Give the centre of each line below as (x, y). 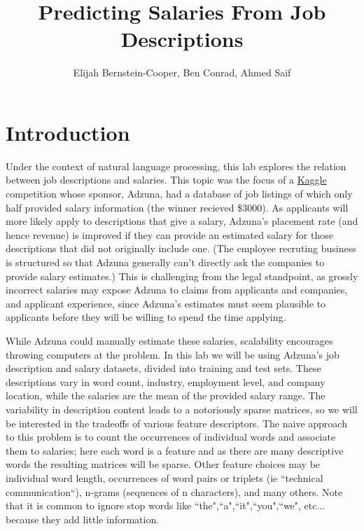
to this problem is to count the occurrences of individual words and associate (171, 437)
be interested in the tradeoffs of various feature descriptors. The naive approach (176, 423)
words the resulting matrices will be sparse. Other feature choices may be (163, 464)
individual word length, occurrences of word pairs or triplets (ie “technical (164, 477)
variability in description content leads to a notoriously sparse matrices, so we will (182, 409)
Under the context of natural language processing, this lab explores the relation (176, 166)
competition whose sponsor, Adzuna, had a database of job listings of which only (179, 194)
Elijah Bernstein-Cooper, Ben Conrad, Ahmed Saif (182, 73)
